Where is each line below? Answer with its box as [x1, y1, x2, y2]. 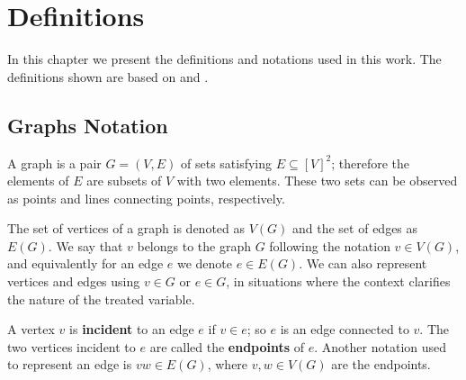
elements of [7, 171, 69, 190]
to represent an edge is [7, 355, 132, 374]
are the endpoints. [331, 355, 431, 374]
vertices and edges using [7, 272, 140, 291]
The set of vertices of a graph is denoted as [7, 219, 246, 238]
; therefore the [331, 153, 410, 172]
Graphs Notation [7, 111, 168, 139]
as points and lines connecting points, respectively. [7, 188, 285, 207]
